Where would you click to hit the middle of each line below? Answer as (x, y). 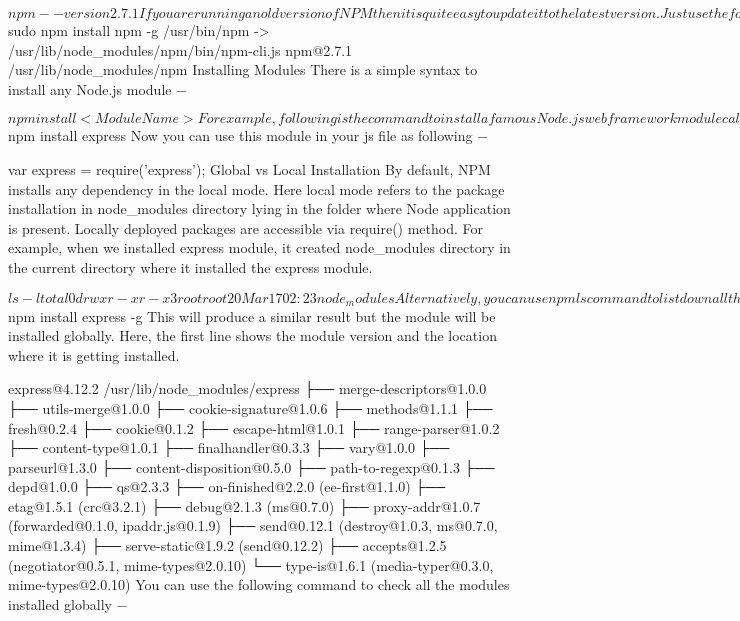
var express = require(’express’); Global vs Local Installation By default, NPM (249, 168)
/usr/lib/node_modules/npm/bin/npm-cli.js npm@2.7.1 (180, 49)
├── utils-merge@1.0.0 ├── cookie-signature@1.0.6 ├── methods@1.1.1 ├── (250, 407)
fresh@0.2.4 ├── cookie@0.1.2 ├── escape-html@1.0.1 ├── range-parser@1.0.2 (254, 427)
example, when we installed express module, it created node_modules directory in (259, 247)
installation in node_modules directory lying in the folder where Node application (259, 208)
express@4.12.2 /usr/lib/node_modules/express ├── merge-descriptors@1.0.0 (247, 388)
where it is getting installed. (94, 354)
